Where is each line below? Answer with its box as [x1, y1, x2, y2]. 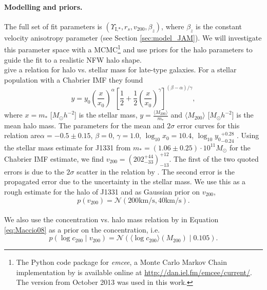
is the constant [196, 21, 242, 31]
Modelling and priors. [4, 1, 83, 12]
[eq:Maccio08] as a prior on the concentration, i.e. [4, 224, 160, 235]
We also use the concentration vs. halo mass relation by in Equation [4, 214, 219, 225]
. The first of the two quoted [169, 153, 259, 164]
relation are [4, 130, 41, 141]
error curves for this [177, 120, 240, 130]
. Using [237, 130, 259, 141]
